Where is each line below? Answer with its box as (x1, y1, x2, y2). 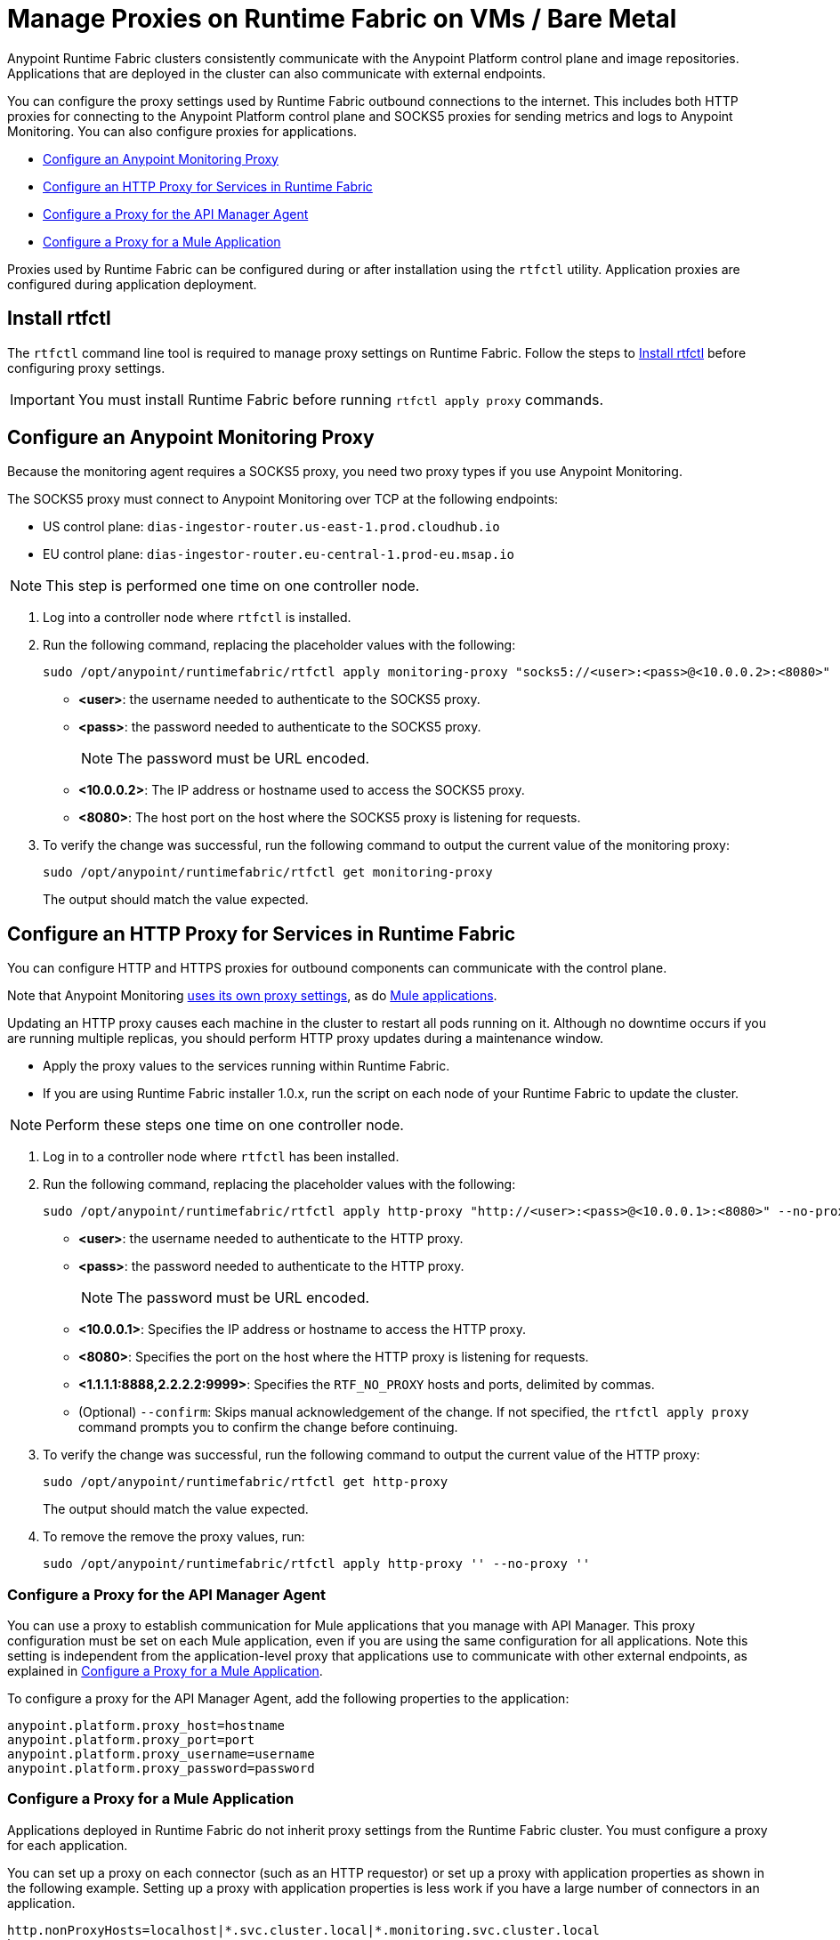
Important (10, 390, 75, 408)
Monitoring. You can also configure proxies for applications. (7, 123, 358, 139)
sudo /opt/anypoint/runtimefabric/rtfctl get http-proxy (43, 1475, 448, 1490)
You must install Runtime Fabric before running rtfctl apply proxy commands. (77, 390, 604, 408)
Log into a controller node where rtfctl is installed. (43, 610, 351, 626)
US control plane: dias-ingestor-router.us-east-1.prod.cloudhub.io (43, 519, 500, 535)
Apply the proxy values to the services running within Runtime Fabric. (43, 1058, 450, 1074)
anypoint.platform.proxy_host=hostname (7, 1718, 285, 1734)
